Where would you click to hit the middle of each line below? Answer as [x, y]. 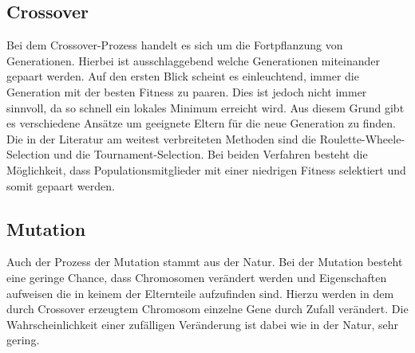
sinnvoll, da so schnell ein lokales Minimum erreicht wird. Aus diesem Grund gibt [206, 107]
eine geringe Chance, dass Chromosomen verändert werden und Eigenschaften [197, 277]
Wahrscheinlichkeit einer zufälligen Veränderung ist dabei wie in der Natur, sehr [202, 324]
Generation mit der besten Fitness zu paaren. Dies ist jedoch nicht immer [187, 91]
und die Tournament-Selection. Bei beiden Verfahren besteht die [211, 154]
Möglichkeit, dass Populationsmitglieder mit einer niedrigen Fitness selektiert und [206, 169]
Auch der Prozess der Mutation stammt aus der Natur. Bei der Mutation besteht [205, 262]
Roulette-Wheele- [362, 138]
